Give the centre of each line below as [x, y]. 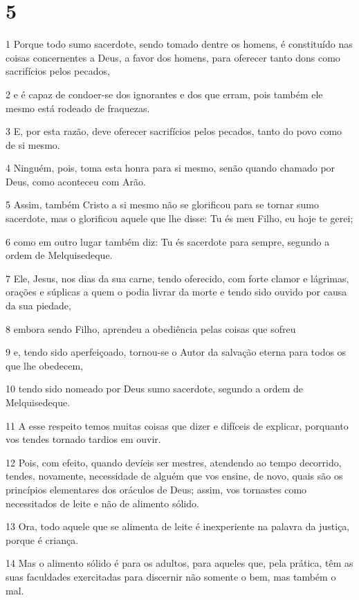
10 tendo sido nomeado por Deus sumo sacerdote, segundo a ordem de [154, 389]
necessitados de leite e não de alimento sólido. [102, 503]
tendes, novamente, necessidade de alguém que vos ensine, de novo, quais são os [174, 476]
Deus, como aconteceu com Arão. [76, 181]
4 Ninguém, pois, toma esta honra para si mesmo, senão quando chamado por [171, 168]
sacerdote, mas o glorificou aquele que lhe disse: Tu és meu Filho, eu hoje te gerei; [179, 218]
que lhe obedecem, [44, 365]
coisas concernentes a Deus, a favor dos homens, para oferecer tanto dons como [173, 57]
